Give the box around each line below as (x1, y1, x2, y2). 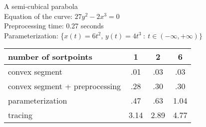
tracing (8, 109, 32, 121)
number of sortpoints (8, 51, 92, 63)
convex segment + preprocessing (8, 80, 121, 92)
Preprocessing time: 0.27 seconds (4, 20, 104, 31)
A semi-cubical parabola (4, 1, 78, 11)
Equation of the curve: (4, 10, 73, 21)
